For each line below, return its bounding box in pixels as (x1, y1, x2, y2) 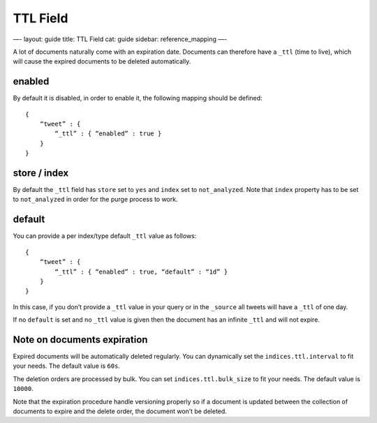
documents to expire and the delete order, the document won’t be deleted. (13, 407, 227, 415)
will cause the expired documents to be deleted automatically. (13, 57, 191, 66)
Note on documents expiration (13, 334, 148, 346)
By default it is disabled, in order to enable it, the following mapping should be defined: (13, 94, 263, 103)
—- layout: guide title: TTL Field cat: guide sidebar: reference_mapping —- (13, 35, 228, 43)
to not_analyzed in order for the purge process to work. (13, 195, 178, 204)
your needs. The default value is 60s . (13, 362, 120, 370)
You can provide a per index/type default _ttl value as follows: (13, 232, 197, 240)
